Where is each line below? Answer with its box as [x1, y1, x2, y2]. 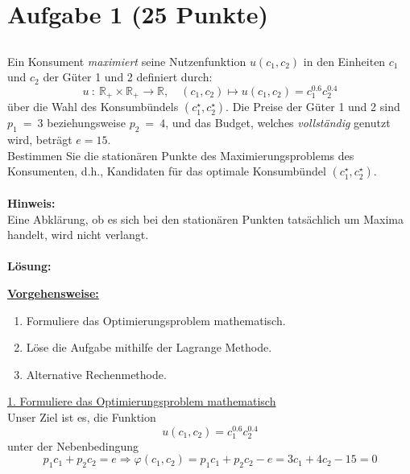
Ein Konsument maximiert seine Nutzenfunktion [7, 52, 246, 69]
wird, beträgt [7, 131, 72, 148]
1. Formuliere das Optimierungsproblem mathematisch [7, 393, 276, 410]
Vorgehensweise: [7, 285, 99, 302]
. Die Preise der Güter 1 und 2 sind [226, 98, 400, 115]
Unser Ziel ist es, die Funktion [7, 409, 156, 425]
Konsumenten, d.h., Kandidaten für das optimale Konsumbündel [7, 163, 326, 179]
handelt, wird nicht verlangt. [7, 226, 149, 243]
